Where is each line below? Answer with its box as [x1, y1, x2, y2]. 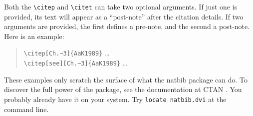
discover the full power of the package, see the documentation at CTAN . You [4, 84, 242, 94]
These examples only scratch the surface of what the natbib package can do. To [4, 74, 248, 84]
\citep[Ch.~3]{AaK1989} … [23, 47, 110, 58]
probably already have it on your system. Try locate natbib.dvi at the [4, 93, 227, 104]
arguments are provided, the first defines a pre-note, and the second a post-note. [4, 21, 250, 31]
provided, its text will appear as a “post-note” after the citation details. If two [4, 11, 244, 21]
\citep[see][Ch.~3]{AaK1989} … [23, 57, 128, 68]
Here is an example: [4, 30, 64, 41]
